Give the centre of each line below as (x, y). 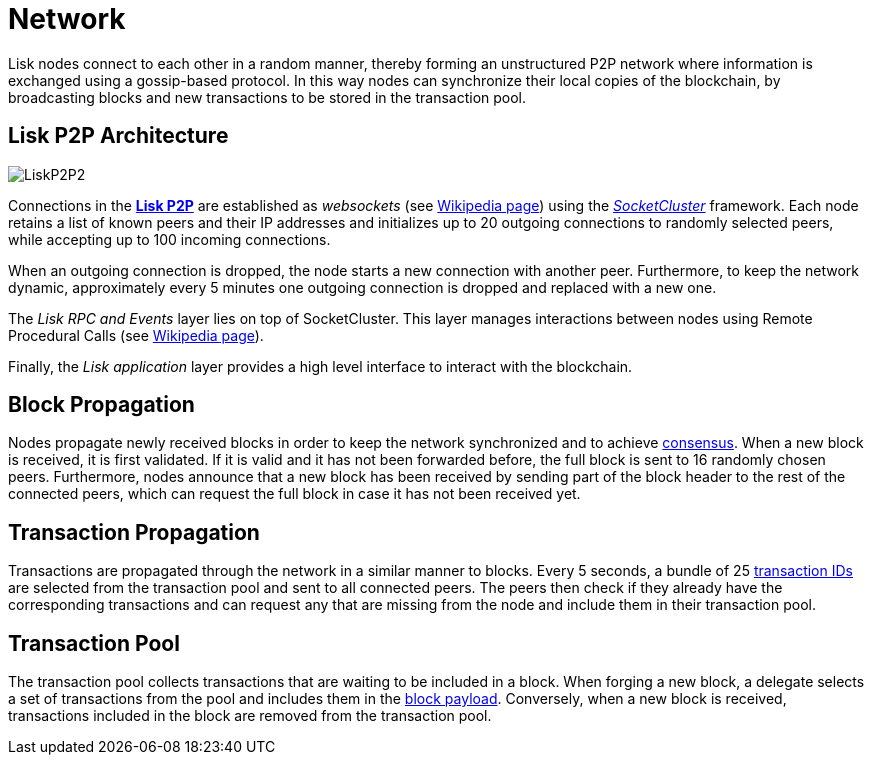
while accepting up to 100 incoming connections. (169, 239)
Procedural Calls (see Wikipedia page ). (136, 335)
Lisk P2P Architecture (118, 136)
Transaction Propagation (134, 532)
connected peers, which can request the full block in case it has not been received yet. (294, 494)
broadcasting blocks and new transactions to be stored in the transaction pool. (267, 97)
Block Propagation (101, 405)
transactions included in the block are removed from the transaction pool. (250, 716)
